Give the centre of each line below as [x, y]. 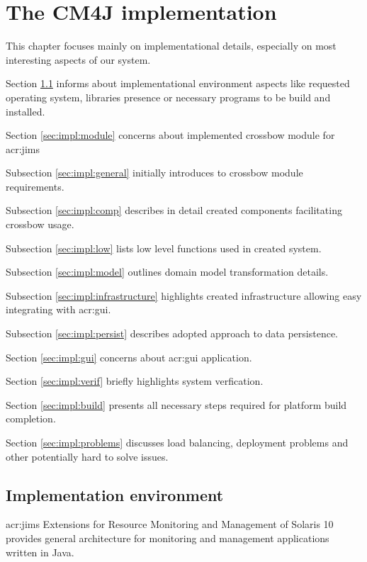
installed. [26, 111]
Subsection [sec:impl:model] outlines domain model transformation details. [167, 272]
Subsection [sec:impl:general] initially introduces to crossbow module [154, 173]
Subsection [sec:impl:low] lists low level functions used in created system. [164, 248]
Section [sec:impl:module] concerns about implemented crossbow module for [170, 135]
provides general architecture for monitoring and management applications [168, 538]
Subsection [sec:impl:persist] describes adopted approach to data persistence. [172, 333]
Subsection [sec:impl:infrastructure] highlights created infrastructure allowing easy [184, 295]
